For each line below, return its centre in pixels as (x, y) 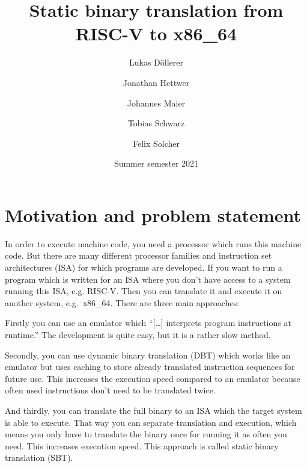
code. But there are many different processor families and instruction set (138, 255)
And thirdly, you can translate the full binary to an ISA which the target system (153, 410)
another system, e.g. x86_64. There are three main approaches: (122, 302)
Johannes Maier (156, 103)
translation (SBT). (39, 457)
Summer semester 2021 (156, 163)
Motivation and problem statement (153, 214)
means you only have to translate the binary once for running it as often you (146, 434)
